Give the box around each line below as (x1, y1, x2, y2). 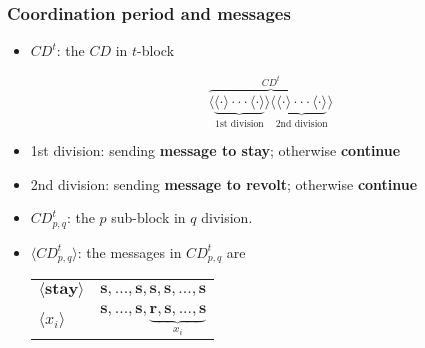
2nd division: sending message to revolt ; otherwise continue (30, 173, 418, 194)
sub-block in (111, 207, 186, 228)
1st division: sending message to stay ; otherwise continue (30, 140, 401, 161)
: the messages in (77, 241, 182, 262)
